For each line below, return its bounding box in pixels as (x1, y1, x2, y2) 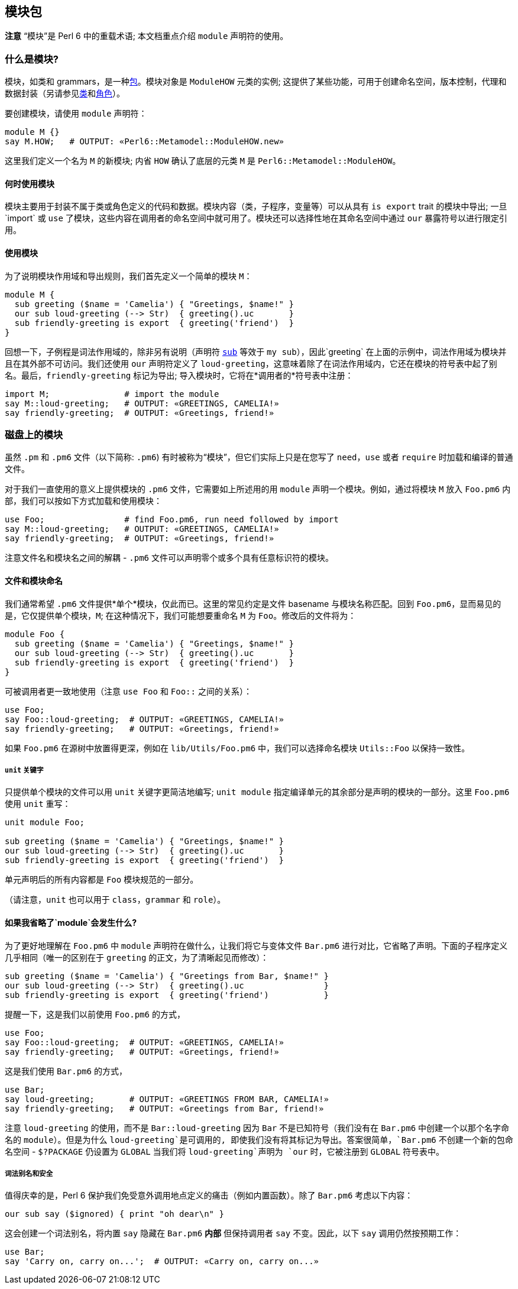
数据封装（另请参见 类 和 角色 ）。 (5, 88, 125, 99)
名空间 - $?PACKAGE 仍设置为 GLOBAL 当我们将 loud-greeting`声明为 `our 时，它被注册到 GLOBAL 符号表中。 (5, 1146, 445, 1156)
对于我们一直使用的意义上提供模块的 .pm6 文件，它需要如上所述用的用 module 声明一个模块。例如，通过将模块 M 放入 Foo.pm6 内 (5, 484, 511, 495)
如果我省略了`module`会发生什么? (5, 917, 137, 928)
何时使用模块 (5, 178, 54, 189)
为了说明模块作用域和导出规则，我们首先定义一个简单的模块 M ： (5, 270, 252, 281)
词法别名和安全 (5, 1169, 53, 1178)
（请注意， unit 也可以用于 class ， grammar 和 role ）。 (5, 894, 226, 905)
